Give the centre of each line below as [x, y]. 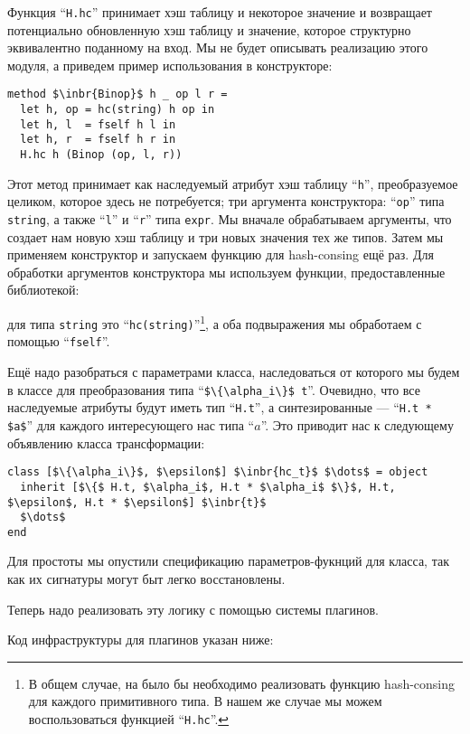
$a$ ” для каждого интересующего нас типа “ [131, 424]
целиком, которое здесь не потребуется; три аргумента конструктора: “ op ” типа [226, 201]
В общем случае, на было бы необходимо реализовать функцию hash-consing [242, 683]
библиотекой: [43, 290]
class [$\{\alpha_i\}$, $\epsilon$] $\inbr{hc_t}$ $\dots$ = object [218, 472]
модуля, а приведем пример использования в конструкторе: [170, 65]
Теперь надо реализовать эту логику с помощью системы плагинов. [193, 609]
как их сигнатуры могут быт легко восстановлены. [146, 579]
